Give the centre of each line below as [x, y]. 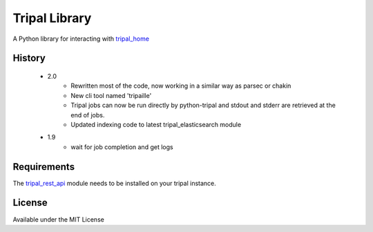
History [29, 58]
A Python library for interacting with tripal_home [81, 39]
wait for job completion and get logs [122, 147]
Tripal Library [52, 18]
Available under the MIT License [59, 219]
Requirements [44, 167]
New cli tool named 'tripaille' [111, 95]
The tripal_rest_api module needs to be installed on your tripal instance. [115, 183]
